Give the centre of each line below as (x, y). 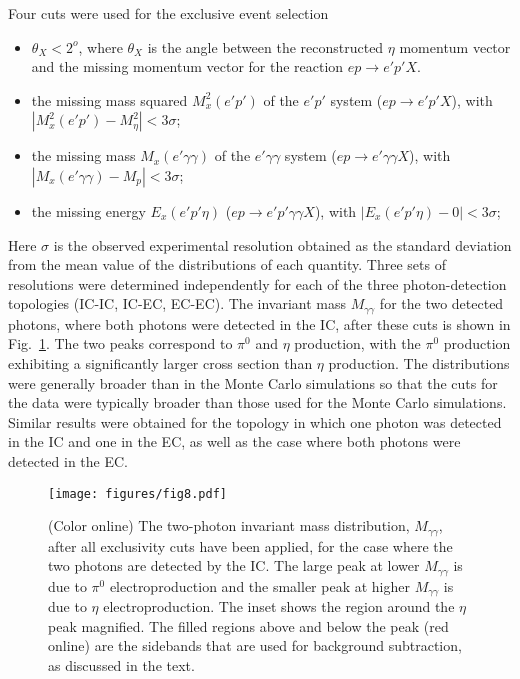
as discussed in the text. (121, 664)
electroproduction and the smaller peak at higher (259, 585)
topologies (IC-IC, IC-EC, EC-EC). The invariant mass (177, 303)
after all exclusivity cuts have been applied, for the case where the (250, 545)
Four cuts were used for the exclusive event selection (168, 13)
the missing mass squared (109, 99)
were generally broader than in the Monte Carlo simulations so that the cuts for (253, 382)
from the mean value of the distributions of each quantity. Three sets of (227, 264)
